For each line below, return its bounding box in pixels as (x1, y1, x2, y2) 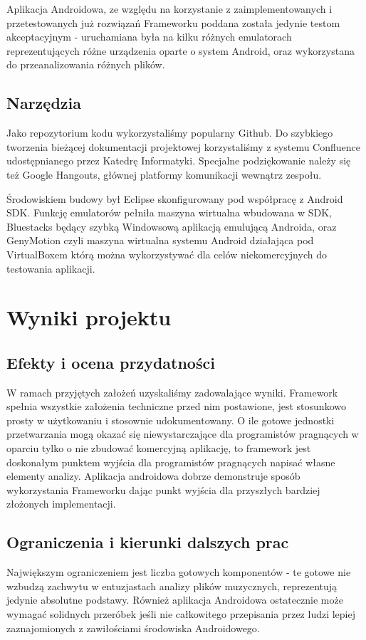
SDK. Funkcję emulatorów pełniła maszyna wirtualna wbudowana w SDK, (6, 205, 333, 220)
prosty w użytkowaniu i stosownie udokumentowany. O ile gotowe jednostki (6, 412, 335, 427)
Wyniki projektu (6, 303, 172, 332)
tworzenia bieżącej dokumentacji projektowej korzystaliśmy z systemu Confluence (6, 139, 360, 154)
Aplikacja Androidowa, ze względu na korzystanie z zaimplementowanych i (6, 1, 333, 16)
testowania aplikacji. (6, 261, 95, 276)
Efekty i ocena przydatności (6, 351, 215, 373)
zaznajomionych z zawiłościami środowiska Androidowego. (6, 620, 260, 635)
